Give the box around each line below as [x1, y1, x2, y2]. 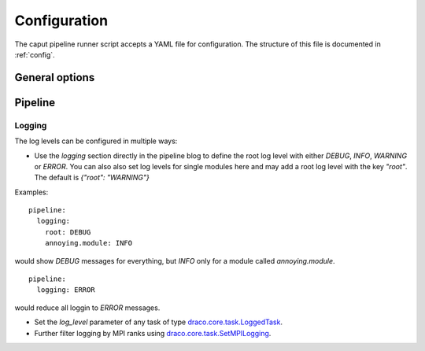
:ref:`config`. [14, 50, 55, 59]
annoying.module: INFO [44, 238, 133, 248]
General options [14, 71, 95, 84]
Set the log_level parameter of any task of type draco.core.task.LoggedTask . [34, 317, 283, 327]
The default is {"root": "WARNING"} [34, 173, 150, 183]
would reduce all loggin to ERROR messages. [14, 303, 161, 312]
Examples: [14, 187, 49, 197]
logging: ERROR [36, 286, 95, 294]
